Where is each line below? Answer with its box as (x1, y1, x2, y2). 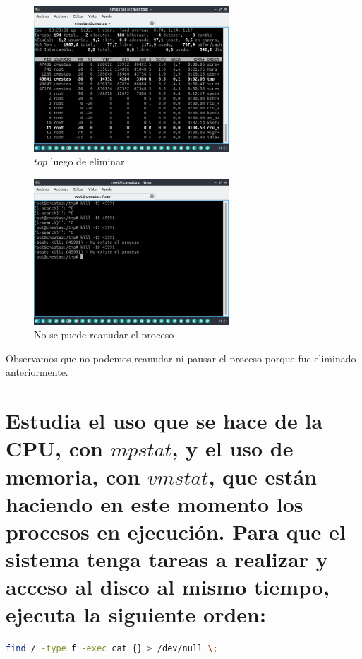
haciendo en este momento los (6, 489, 303, 518)
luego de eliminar (50, 154, 125, 169)
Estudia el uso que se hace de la (6, 406, 323, 435)
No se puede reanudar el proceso (34, 327, 174, 342)
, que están (208, 461, 317, 490)
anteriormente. (6, 364, 68, 379)
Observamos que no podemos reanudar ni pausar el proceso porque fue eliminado (6, 350, 356, 365)
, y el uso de (171, 434, 294, 463)
